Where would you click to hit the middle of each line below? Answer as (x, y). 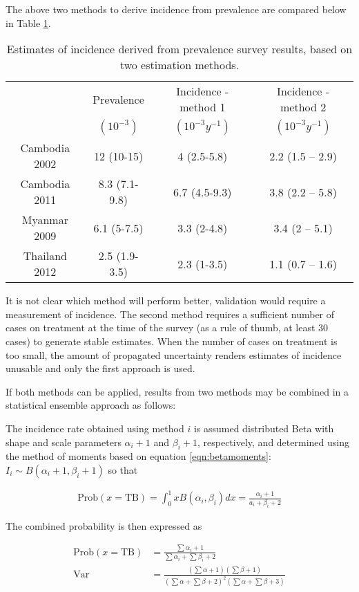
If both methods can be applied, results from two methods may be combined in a (177, 391)
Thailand (45, 256)
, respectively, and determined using (273, 442)
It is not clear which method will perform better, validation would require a (166, 300)
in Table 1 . (28, 22)
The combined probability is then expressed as (104, 525)
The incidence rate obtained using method (95, 428)
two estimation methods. (179, 65)
